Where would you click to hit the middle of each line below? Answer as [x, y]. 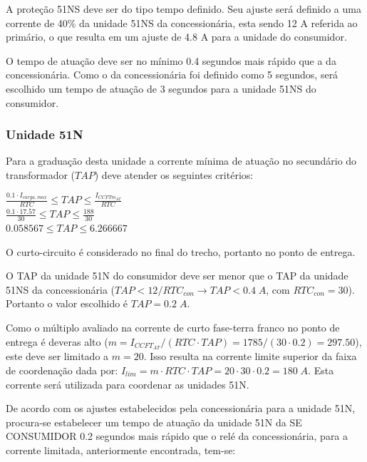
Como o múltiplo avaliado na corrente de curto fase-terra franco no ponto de [173, 327]
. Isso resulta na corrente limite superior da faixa [250, 356]
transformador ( [41, 174]
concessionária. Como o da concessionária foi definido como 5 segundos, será [172, 75]
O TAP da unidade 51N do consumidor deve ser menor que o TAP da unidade [177, 276]
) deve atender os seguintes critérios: [174, 174]
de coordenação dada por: [62, 370]
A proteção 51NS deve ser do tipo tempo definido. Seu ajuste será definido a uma [183, 9]
